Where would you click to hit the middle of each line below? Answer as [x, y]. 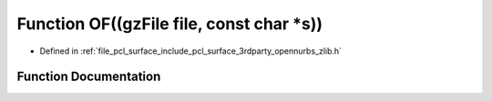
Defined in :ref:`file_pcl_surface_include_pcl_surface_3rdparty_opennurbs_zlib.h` [190, 51]
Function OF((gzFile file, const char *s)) [170, 24]
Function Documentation [89, 77]
